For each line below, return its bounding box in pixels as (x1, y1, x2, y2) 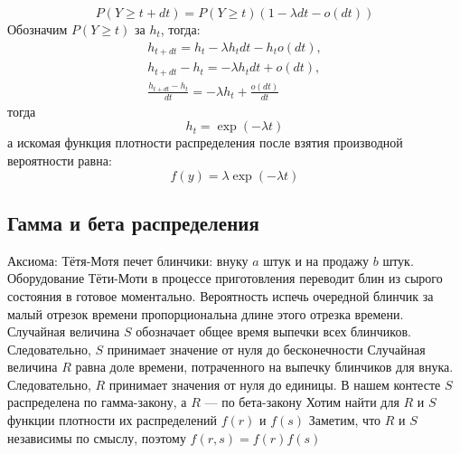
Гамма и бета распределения (7, 208, 259, 236)
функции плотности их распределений (7, 411, 218, 430)
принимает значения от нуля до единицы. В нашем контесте (108, 374, 441, 393)
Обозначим (7, 20, 68, 38)
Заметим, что (308, 411, 381, 430)
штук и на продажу (263, 251, 370, 270)
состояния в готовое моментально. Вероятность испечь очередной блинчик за (7, 286, 434, 305)
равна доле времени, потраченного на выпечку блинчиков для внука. (75, 357, 454, 376)
